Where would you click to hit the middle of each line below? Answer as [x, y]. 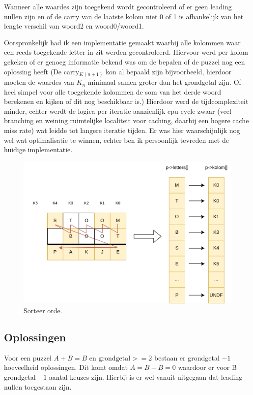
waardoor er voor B [207, 367]
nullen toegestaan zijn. [38, 386]
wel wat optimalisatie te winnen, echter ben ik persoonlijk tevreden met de [116, 140]
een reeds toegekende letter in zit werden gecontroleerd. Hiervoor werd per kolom [126, 52]
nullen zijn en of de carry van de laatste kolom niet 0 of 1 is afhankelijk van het [124, 16]
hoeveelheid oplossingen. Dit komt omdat [66, 367]
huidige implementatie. [38, 149]
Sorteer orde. [43, 311]
